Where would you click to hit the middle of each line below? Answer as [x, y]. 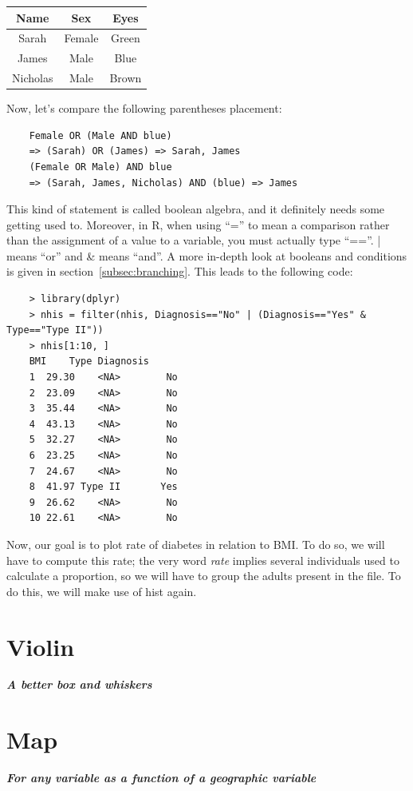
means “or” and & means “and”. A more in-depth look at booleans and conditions [207, 255]
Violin [41, 646]
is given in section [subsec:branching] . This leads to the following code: [180, 271]
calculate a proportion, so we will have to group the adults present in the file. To [204, 576]
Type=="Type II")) [55, 330]
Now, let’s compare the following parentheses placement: [144, 108]
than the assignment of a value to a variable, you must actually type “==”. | [194, 240]
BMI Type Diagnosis [89, 362]
